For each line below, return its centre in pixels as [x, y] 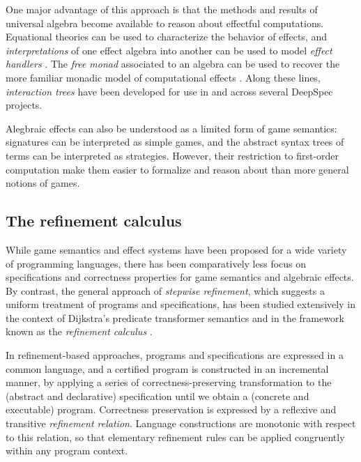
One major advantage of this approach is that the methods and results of [162, 9]
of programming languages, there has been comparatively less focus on [156, 263]
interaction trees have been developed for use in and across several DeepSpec [169, 91]
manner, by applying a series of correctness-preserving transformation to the [169, 382]
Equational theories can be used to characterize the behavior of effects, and [167, 37]
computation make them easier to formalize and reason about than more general [177, 169]
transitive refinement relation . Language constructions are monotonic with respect [181, 423]
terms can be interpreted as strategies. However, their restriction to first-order [172, 155]
